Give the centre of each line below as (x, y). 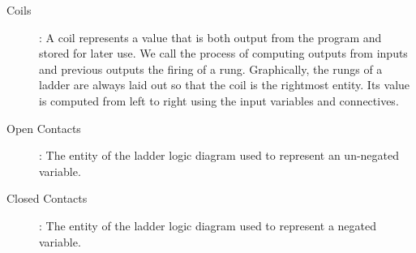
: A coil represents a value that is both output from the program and (210, 37)
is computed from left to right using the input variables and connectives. (219, 100)
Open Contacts (44, 128)
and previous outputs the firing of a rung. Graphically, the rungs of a (211, 69)
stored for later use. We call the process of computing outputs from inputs (223, 53)
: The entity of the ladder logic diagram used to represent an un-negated (219, 155)
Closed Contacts (47, 198)
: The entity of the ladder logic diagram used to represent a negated (208, 225)
